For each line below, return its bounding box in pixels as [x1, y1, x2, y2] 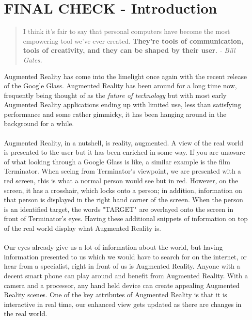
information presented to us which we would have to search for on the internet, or [4, 251, 247, 261]
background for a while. [4, 118, 74, 128]
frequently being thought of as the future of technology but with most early [4, 90, 227, 100]
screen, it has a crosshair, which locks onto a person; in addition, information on [4, 185, 242, 195]
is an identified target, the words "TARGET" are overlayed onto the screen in [4, 204, 234, 214]
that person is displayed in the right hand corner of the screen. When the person [4, 194, 243, 205]
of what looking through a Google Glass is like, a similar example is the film [4, 156, 230, 166]
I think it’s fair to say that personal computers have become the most [23, 26, 230, 36]
